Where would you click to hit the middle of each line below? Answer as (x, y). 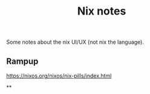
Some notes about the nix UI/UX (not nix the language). (75, 42)
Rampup (22, 61)
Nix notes (102, 11)
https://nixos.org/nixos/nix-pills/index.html (59, 76)
